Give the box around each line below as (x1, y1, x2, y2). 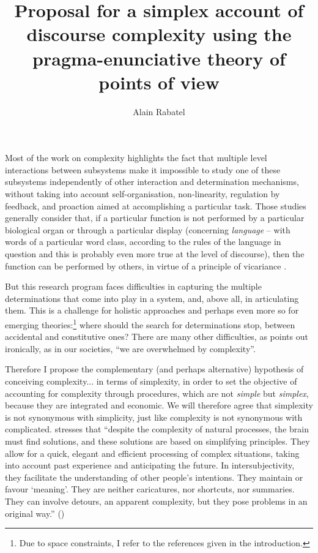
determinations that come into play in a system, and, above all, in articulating (5, 292, 299, 304)
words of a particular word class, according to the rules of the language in (5, 235, 281, 248)
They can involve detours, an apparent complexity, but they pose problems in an (5, 494, 308, 507)
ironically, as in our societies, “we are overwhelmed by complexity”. (5, 342, 256, 355)
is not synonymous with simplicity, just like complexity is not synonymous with (5, 410, 303, 423)
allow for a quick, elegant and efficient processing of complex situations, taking (5, 446, 300, 459)
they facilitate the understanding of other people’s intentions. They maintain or (5, 470, 303, 483)
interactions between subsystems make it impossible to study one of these (5, 163, 281, 176)
